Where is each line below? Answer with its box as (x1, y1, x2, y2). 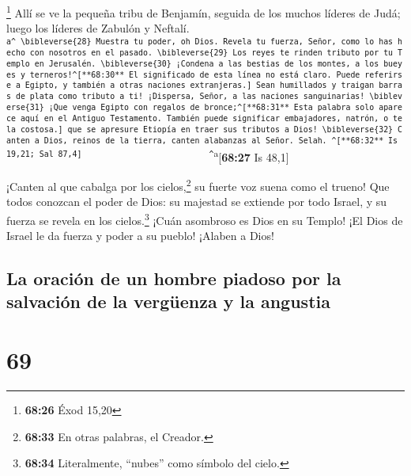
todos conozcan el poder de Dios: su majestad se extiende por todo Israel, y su (6, 193, 387, 210)
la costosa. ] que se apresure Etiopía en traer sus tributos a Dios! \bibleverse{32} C (6, 124, 402, 134)
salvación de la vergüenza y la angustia (6, 289, 330, 314)
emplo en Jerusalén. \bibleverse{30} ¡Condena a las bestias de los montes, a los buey (6, 59, 402, 68)
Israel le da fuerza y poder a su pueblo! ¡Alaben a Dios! (6, 227, 274, 244)
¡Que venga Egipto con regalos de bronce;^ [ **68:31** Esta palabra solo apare (48, 103, 403, 112)
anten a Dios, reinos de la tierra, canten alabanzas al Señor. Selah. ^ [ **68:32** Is (6, 135, 398, 145)
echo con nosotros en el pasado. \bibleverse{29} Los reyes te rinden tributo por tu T (6, 48, 402, 57)
